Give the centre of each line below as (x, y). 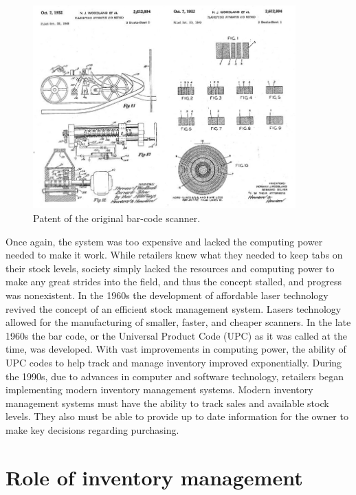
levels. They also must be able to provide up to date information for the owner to (177, 416)
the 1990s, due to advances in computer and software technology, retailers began (175, 376)
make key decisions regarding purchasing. (92, 429)
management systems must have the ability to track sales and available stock (167, 403)
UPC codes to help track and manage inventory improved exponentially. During (174, 362)
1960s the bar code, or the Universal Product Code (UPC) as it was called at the (177, 335)
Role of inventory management (154, 477)
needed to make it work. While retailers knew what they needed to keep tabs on (174, 255)
